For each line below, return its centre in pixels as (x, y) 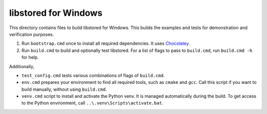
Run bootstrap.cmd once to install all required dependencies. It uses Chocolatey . (106, 43)
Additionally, (22, 66)
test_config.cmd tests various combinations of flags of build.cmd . (93, 75)
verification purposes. (31, 34)
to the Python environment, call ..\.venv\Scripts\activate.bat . (92, 103)
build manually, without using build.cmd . (64, 89)
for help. (30, 57)
